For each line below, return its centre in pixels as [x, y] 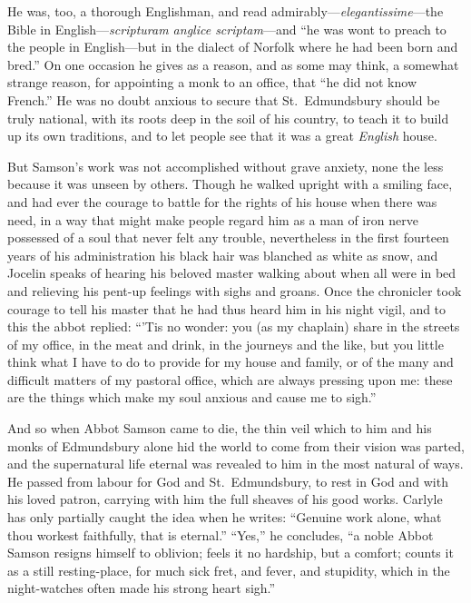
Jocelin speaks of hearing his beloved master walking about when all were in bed [232, 273]
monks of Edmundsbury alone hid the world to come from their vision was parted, [236, 445]
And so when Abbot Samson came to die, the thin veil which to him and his [220, 428]
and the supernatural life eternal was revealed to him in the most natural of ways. [235, 464]
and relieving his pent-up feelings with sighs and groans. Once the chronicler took [235, 290]
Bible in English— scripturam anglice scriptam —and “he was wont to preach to [227, 29]
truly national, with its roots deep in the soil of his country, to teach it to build [228, 118]
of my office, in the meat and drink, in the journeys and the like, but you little [226, 344]
